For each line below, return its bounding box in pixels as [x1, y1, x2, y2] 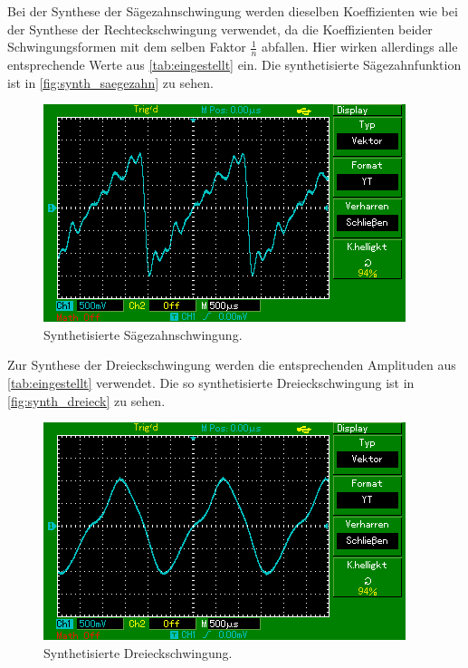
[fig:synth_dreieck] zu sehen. [7, 391, 166, 410]
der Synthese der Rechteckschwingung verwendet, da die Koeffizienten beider [7, 19, 433, 38]
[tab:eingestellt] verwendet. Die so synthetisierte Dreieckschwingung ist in [7, 373, 415, 392]
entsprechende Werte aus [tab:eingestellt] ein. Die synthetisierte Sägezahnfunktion [7, 55, 462, 74]
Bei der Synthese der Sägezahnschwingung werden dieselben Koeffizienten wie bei [7, 2, 458, 20]
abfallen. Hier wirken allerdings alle [261, 37, 458, 56]
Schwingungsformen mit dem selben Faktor [7, 37, 246, 56]
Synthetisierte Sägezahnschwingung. [43, 324, 243, 344]
